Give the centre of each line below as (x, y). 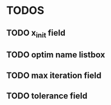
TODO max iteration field (54, 75)
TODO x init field (36, 33)
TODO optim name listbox (56, 55)
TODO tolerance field (47, 96)
